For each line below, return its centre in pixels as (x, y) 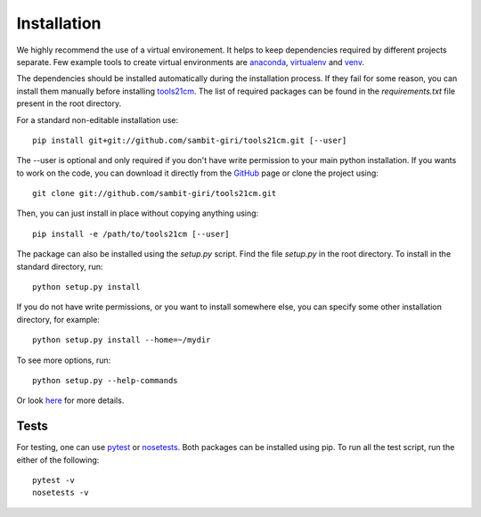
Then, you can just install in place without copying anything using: (138, 213)
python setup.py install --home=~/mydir (122, 340)
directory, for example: (58, 319)
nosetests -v (61, 493)
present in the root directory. (69, 103)
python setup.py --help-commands (105, 380)
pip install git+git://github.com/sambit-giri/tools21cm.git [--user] (190, 140)
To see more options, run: (64, 360)
